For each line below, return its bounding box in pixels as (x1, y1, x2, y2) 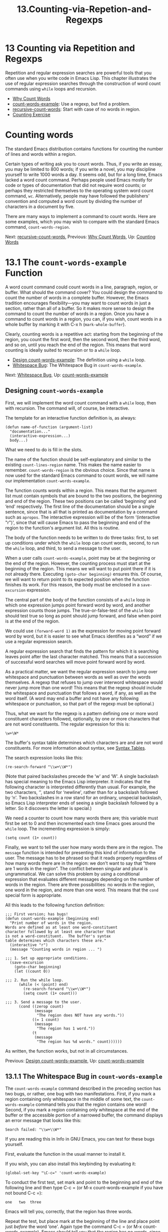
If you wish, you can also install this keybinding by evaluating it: (5, 1161, 136, 1167)
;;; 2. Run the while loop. (5, 977, 64, 983)
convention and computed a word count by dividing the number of (5, 198, 142, 204)
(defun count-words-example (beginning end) (5, 916, 100, 921)
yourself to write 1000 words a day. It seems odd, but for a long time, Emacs (5, 171, 162, 177)
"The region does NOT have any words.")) (37, 1012, 124, 1018)
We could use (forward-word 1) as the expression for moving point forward (5, 628, 161, 634)
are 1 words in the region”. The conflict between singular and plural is (5, 865, 148, 871)
